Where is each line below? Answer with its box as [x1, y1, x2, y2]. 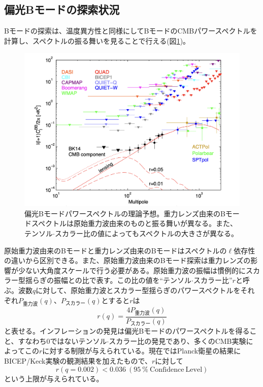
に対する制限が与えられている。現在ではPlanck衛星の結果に [42, 345, 241, 356]
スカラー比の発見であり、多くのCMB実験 [109, 335, 246, 346]
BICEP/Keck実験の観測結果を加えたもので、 [4, 355, 152, 366]
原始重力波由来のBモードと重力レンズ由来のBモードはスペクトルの [4, 245, 227, 255]
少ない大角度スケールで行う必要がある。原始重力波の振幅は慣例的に [18, 265, 246, 275]
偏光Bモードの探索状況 [4, 2, 120, 17]
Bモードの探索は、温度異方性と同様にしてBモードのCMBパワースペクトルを [4, 25, 257, 36]
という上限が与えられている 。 [4, 373, 104, 383]
